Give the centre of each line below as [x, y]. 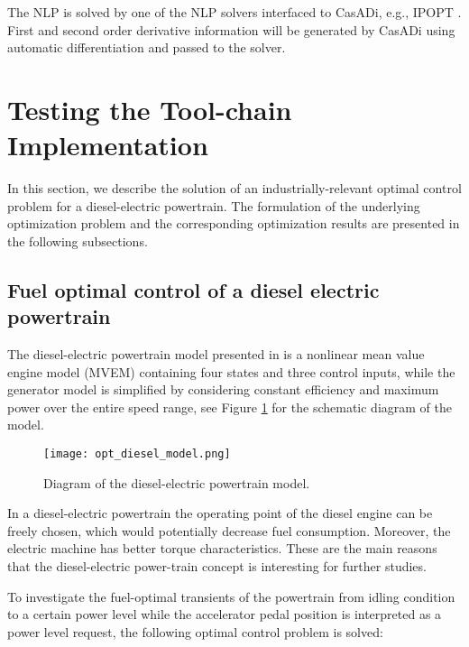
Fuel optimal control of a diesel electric [193, 289]
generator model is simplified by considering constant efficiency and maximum [223, 389]
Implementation [108, 145]
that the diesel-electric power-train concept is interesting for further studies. [217, 566]
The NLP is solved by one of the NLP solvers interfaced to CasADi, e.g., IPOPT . [234, 12]
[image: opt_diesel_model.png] [137, 454]
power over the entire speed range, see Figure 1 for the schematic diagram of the [230, 407]
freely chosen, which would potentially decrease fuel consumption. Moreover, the [229, 530]
